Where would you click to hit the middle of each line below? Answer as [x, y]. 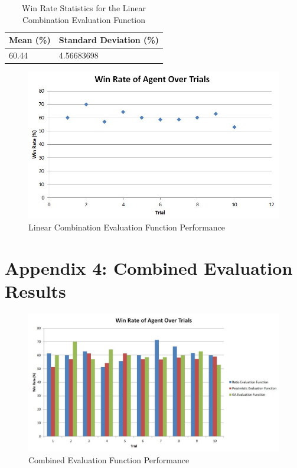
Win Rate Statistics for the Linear [84, 8]
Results [35, 290]
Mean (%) [30, 40]
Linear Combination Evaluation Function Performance [127, 227]
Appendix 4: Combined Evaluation [149, 267]
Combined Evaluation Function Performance [109, 460]
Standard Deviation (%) [109, 40]
